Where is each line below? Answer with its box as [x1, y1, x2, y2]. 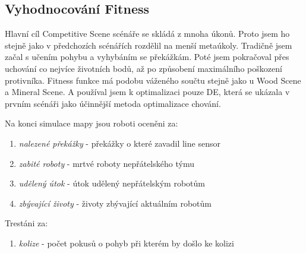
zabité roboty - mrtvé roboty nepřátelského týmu [18, 157, 194, 169]
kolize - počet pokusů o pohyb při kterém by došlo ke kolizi [18, 236, 234, 249]
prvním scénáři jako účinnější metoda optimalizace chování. [5, 97, 221, 109]
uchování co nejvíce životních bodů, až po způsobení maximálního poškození [5, 62, 282, 74]
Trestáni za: [5, 217, 48, 229]
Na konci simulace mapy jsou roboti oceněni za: [5, 117, 178, 129]
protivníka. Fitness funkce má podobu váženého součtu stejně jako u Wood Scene [5, 74, 301, 86]
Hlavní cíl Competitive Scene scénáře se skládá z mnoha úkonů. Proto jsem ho [5, 27, 290, 40]
